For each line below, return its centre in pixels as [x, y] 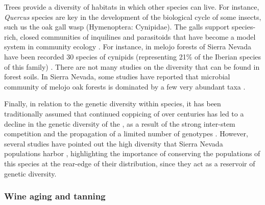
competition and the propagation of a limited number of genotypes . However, [126, 134]
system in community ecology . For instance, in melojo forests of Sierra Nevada [128, 47]
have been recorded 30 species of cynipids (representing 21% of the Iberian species [133, 56]
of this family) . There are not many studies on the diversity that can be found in [132, 66]
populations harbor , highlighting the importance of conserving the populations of [132, 153]
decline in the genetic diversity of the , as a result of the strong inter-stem [120, 123]
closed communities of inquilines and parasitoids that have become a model [138, 36]
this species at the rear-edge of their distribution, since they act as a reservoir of [130, 163]
